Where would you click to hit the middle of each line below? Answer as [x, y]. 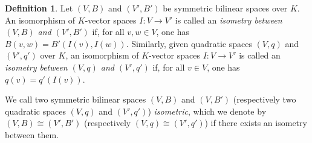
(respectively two [265, 99]
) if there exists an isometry [256, 123]
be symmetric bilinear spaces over [225, 8]
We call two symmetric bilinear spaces [76, 99]
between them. [32, 134]
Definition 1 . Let [39, 8]
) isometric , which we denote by [207, 111]
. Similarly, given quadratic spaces [189, 43]
